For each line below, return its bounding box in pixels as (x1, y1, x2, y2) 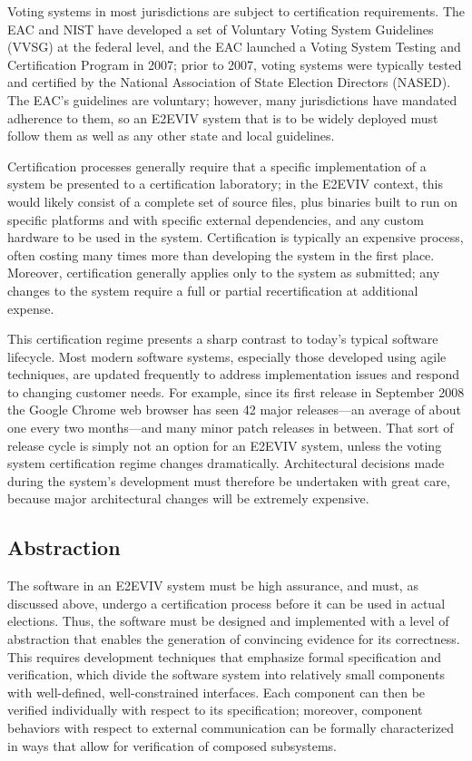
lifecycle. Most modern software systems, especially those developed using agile (7, 346, 447, 366)
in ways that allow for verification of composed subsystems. (7, 736, 337, 755)
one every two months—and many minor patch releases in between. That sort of (7, 418, 454, 437)
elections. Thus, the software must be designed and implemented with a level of (7, 611, 449, 630)
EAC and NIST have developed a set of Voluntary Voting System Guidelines (7, 19, 434, 38)
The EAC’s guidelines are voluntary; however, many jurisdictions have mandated (7, 90, 457, 109)
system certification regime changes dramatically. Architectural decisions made (7, 454, 445, 473)
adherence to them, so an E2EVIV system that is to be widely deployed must (7, 108, 438, 127)
